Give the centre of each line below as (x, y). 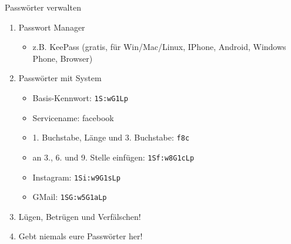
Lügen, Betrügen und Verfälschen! (80, 216)
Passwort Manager (52, 27)
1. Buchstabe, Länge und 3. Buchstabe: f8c (111, 137)
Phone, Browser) (63, 58)
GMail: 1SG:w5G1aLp (70, 197)
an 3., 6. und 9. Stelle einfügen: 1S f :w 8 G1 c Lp (113, 157)
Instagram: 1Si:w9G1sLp (76, 177)
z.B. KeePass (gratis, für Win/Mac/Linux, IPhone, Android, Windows (159, 47)
